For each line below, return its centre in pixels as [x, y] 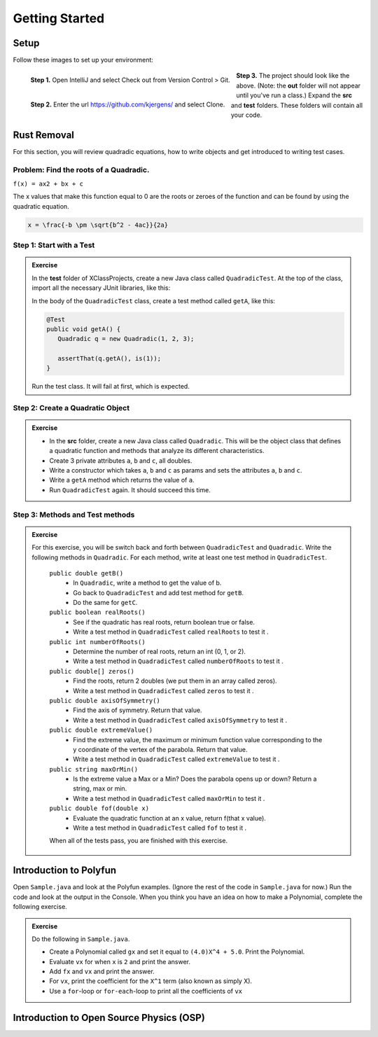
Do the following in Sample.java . [81, 939]
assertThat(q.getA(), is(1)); [109, 359]
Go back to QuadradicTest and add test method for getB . [159, 592]
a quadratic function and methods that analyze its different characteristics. [157, 451]
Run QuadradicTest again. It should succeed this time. [130, 489]
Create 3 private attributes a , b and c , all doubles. [121, 460]
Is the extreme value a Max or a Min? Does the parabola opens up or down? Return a [195, 779]
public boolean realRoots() [98, 612]
